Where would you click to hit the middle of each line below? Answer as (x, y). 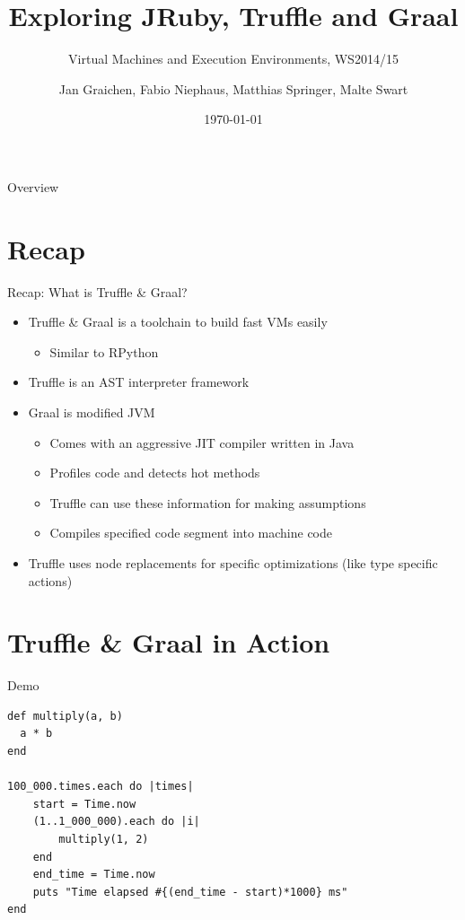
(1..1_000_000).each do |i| (116, 822)
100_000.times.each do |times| (101, 787)
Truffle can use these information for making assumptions (208, 502)
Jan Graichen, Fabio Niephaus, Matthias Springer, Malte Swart (233, 88)
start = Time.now (84, 804)
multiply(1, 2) (104, 840)
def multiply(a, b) (65, 716)
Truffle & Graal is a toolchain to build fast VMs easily (178, 322)
